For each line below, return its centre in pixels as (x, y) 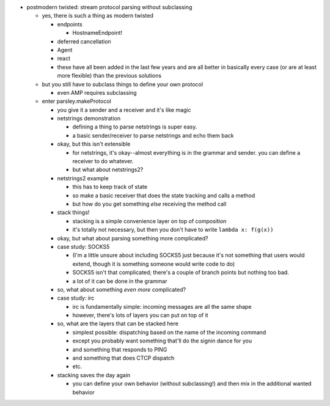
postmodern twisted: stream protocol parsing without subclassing (109, 7)
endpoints (70, 24)
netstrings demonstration (89, 119)
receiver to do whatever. (103, 161)
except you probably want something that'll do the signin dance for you (162, 341)
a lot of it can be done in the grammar (120, 281)
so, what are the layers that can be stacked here (118, 323)
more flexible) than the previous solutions (109, 76)
